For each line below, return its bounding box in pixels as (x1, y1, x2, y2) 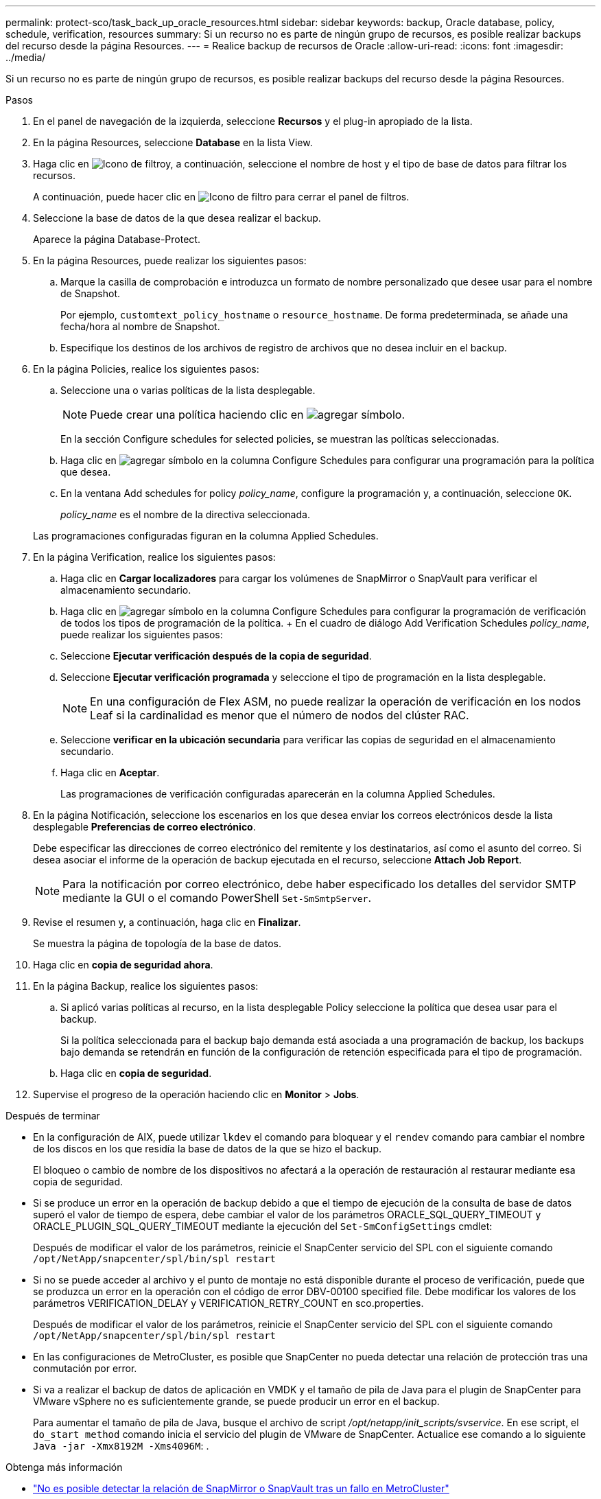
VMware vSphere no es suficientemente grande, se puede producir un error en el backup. (33, 1395, 440, 1407)
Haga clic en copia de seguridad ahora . (33, 959, 213, 971)
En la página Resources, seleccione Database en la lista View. (33, 137, 313, 148)
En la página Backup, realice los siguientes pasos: (33, 980, 259, 992)
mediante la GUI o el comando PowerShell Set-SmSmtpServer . (62, 891, 372, 905)
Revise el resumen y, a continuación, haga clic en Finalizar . (33, 916, 301, 928)
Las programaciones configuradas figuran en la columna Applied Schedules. (33, 530, 379, 542)
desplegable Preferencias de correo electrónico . (33, 821, 256, 833)
